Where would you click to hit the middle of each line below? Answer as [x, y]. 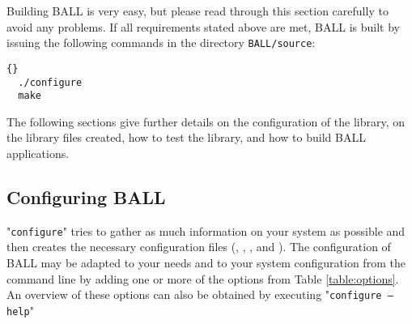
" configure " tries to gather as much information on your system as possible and [206, 230]
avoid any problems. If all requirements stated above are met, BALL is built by [203, 26]
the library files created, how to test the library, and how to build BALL [186, 137]
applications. [38, 153]
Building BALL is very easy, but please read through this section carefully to [198, 11]
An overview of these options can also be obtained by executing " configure [194, 294]
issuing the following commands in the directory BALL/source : [161, 43]
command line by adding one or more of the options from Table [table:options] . [203, 278]
